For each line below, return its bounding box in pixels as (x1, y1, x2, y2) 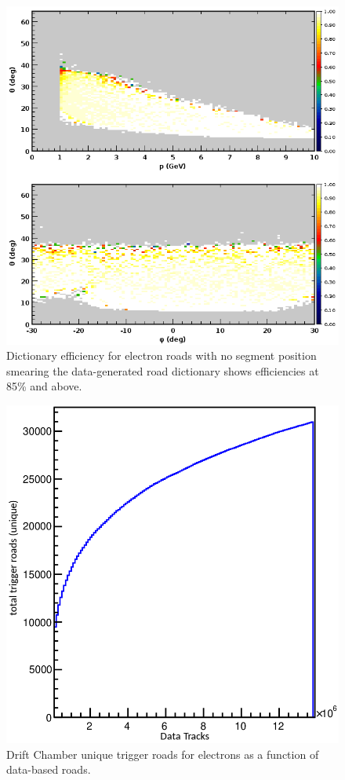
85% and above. (6, 378, 82, 394)
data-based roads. (6, 761, 91, 778)
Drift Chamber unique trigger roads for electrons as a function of (6, 745, 319, 762)
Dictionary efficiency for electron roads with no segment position (6, 347, 317, 364)
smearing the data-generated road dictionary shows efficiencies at (6, 362, 319, 379)
